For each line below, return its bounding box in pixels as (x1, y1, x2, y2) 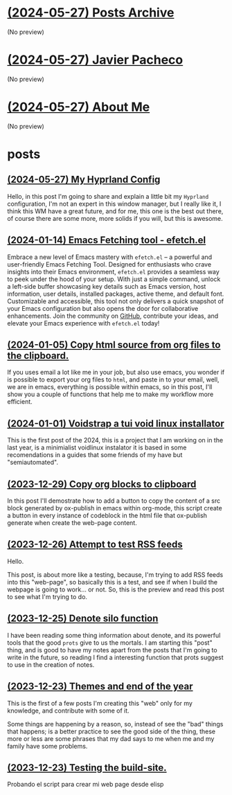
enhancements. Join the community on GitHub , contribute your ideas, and (7, 312, 219, 320)
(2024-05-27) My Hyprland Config (7, 174, 161, 186)
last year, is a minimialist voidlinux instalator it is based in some (7, 443, 187, 452)
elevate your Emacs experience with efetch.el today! (7, 319, 160, 327)
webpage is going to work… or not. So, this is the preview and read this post (7, 585, 225, 593)
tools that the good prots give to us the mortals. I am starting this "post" (7, 638, 213, 647)
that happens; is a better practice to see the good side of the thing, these (7, 727, 216, 735)
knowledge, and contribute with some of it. (7, 706, 130, 715)
